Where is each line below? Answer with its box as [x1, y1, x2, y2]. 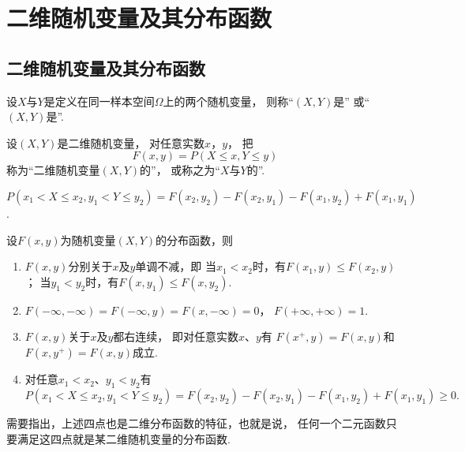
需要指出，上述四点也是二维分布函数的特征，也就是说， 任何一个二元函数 [6, 415, 386, 431]
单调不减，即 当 [135, 258, 216, 275]
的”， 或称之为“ [140, 162, 220, 178]
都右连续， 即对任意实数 [113, 328, 238, 345]
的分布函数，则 [156, 231, 234, 248]
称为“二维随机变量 [6, 162, 100, 178]
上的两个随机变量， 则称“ [163, 92, 294, 109]
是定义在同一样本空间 [43, 92, 155, 109]
